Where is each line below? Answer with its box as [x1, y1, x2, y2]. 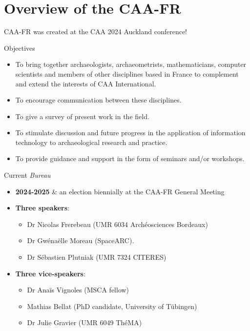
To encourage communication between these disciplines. [15, 95, 182, 105]
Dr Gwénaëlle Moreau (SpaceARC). [27, 235, 134, 246]
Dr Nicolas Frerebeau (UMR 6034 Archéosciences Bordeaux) [27, 219, 208, 229]
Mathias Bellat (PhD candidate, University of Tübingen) [27, 301, 197, 311]
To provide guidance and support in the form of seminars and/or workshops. [15, 153, 245, 164]
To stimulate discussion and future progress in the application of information [15, 127, 246, 138]
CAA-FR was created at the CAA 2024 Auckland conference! [4, 26, 187, 37]
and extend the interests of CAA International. [15, 78, 156, 88]
